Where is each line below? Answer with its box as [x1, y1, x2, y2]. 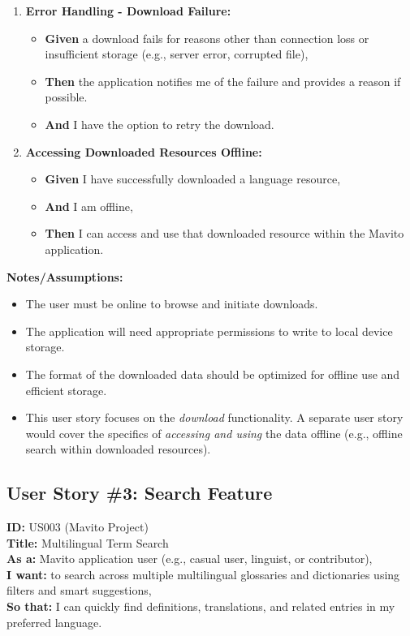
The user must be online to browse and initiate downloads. [25, 295, 318, 312]
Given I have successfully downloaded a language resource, [45, 170, 341, 187]
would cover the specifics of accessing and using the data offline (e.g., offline [25, 424, 403, 441]
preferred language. [6, 613, 102, 630]
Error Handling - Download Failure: [25, 2, 231, 19]
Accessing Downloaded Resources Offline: [25, 143, 262, 160]
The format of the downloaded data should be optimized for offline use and [25, 365, 400, 382]
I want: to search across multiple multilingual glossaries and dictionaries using [6, 565, 400, 582]
